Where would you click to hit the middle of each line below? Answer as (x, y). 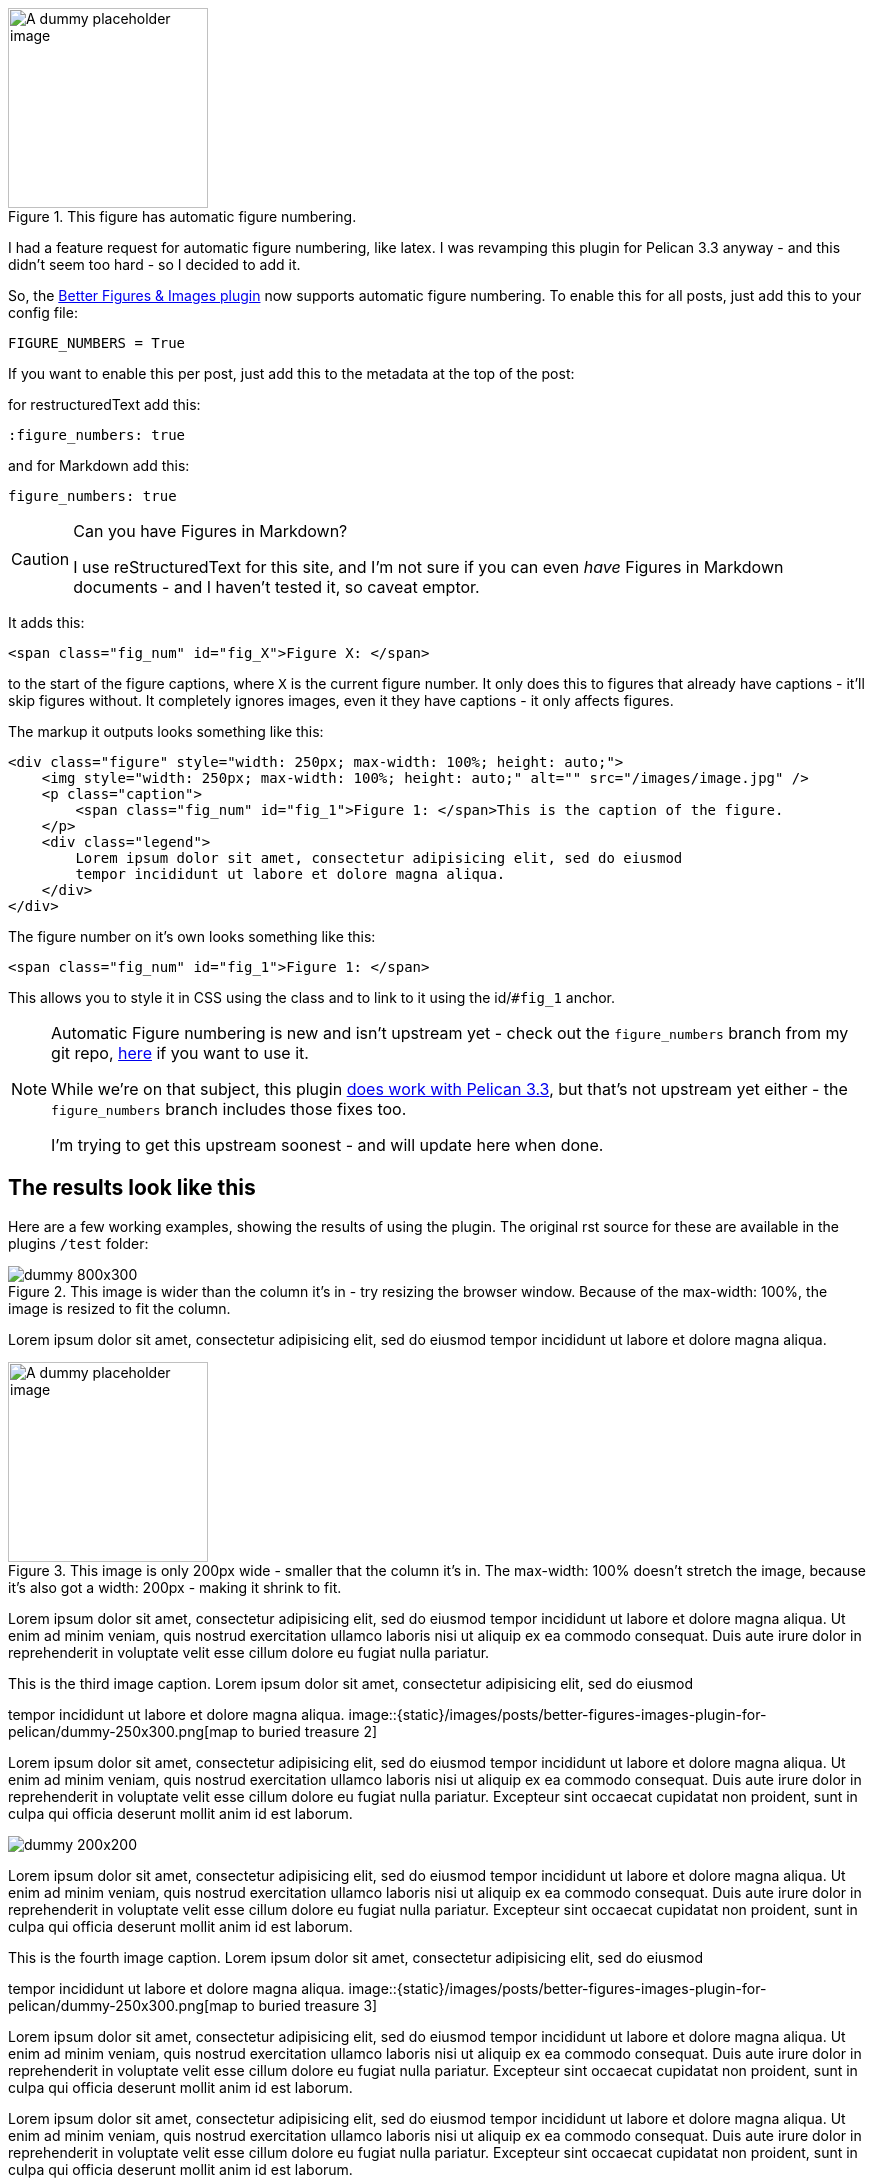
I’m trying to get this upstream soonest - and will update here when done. (327, 1145)
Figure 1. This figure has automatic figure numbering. (182, 216)
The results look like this (132, 1188)
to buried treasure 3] (309, 2005)
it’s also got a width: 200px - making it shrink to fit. (175, 1587)
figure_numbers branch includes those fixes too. (229, 1109)
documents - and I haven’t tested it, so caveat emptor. (276, 587)
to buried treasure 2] (309, 1731)
